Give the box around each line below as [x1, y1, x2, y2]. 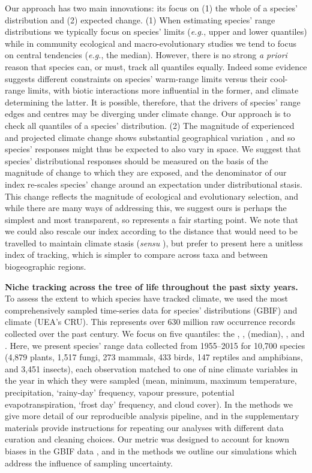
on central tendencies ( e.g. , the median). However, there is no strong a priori [5, 49, 287, 61]
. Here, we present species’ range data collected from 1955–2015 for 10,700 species [5, 339, 305, 351]
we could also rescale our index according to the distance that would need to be [5, 225, 298, 237]
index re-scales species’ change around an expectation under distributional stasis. [5, 177, 302, 190]
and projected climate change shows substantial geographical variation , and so [5, 131, 295, 143]
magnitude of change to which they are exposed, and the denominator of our [5, 166, 287, 179]
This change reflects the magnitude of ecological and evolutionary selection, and [5, 189, 299, 202]
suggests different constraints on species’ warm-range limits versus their [5, 72, 268, 85]
